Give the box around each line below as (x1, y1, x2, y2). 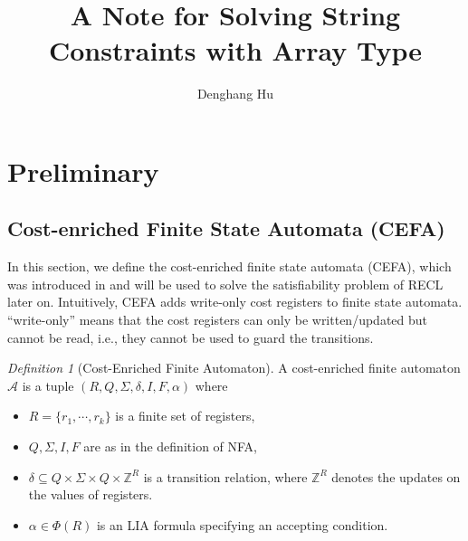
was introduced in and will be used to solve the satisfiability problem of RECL (7, 274, 444, 293)
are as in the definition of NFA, (83, 437, 258, 456)
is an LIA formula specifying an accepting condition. (96, 515, 388, 534)
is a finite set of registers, (115, 406, 255, 425)
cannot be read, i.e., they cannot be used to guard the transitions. (7, 327, 374, 346)
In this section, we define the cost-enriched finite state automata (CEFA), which (7, 257, 452, 276)
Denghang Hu (196, 84, 274, 103)
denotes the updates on (331, 467, 461, 486)
